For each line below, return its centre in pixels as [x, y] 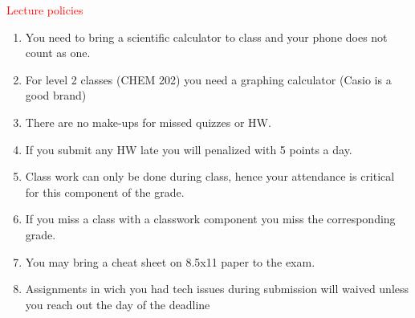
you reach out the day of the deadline [118, 304]
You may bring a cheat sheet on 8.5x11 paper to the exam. [170, 261]
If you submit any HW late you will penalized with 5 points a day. [189, 149]
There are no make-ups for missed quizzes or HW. [148, 122]
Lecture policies [45, 10]
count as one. [58, 53]
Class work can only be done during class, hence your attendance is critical [210, 176]
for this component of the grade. [105, 192]
